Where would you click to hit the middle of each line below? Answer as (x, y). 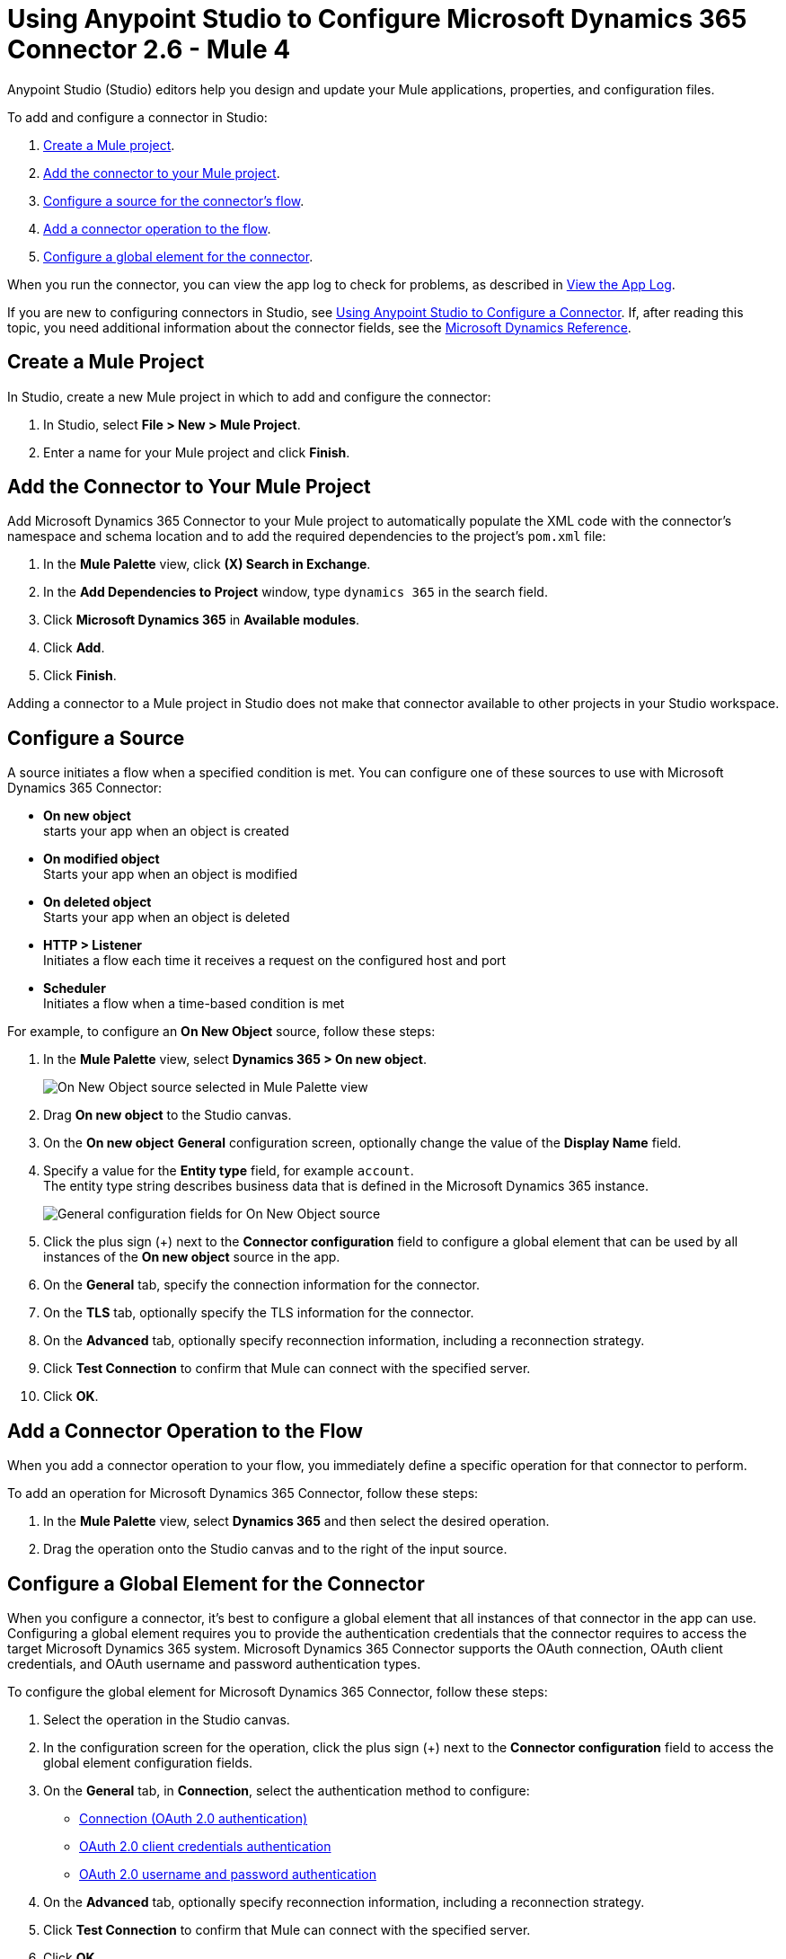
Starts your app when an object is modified (171, 874)
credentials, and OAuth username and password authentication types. (214, 1663)
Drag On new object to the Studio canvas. (168, 1115)
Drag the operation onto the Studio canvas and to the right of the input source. (275, 1549)
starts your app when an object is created (166, 831)
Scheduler (75, 988)
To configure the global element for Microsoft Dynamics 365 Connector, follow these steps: (278, 1691)
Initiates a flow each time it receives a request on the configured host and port (275, 961)
